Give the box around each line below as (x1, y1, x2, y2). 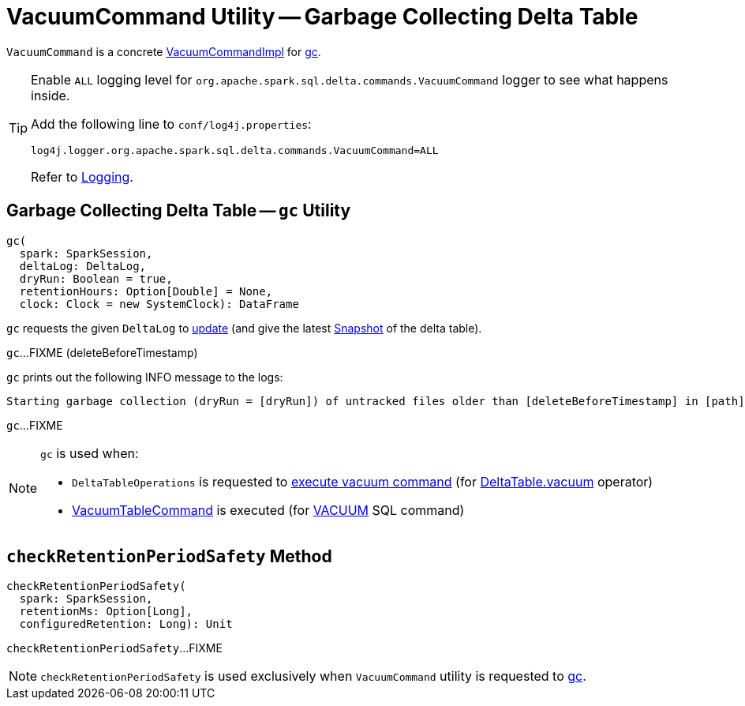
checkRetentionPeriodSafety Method (6, 546, 332, 567)
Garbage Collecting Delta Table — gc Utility (6, 201, 351, 221)
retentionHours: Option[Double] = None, (19, 284, 273, 298)
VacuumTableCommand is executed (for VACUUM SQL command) (72, 501, 465, 518)
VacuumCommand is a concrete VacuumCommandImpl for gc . (6, 44, 321, 58)
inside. (31, 87, 70, 103)
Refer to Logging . (31, 168, 133, 185)
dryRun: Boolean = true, (19, 272, 173, 285)
